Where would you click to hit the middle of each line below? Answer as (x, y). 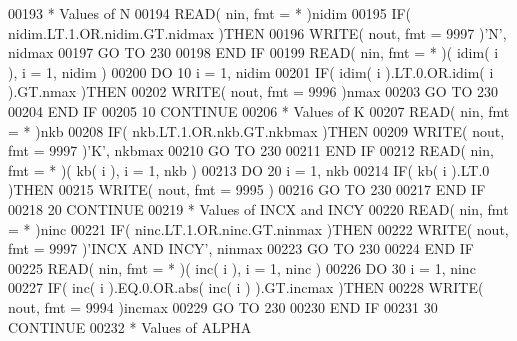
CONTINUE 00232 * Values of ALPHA (130, 326)
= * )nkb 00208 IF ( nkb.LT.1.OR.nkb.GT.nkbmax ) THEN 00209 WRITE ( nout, (256, 130)
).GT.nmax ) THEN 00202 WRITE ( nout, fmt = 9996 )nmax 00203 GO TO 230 (253, 91)
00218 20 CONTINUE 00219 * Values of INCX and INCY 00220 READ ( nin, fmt (258, 208)
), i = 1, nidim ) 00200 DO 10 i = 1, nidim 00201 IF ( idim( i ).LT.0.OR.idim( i (251, 71)
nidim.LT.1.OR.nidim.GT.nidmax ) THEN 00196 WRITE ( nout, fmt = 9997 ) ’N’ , (257, 32)
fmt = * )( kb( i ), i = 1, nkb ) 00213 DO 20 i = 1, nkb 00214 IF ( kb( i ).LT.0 (249, 169)
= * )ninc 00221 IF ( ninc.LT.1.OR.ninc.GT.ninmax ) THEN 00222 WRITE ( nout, (258, 228)
